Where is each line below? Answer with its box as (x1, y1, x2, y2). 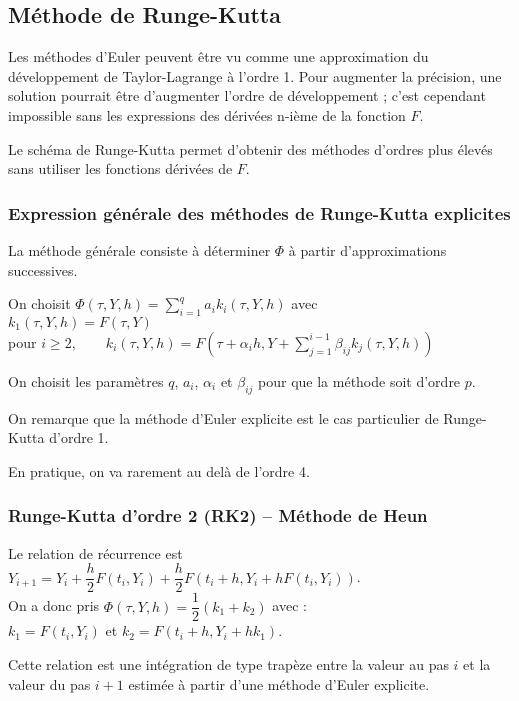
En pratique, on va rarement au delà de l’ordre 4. (8, 460, 310, 481)
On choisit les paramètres (8, 370, 164, 391)
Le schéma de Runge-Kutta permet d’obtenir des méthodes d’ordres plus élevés (8, 138, 493, 159)
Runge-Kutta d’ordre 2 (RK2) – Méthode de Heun (8, 503, 428, 528)
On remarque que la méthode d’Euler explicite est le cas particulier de (8, 407, 439, 428)
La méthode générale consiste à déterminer (8, 239, 271, 260)
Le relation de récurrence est (8, 542, 183, 563)
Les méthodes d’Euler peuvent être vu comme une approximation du (8, 46, 429, 67)
